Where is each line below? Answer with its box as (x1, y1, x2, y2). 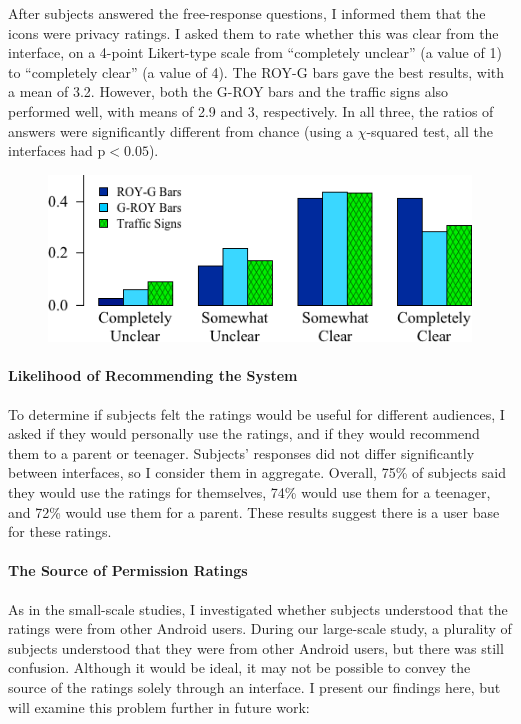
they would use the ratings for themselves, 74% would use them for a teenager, (8, 482, 491, 502)
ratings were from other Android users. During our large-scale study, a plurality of (8, 618, 512, 639)
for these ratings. (8, 521, 112, 542)
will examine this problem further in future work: (8, 696, 310, 717)
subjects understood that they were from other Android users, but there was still (8, 637, 504, 658)
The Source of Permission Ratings (8, 560, 248, 581)
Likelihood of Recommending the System (8, 365, 298, 386)
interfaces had (8, 140, 93, 161)
